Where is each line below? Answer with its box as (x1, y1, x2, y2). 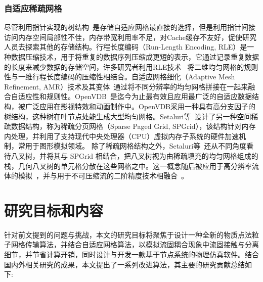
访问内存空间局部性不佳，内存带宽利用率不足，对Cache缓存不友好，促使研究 (4, 31, 256, 42)
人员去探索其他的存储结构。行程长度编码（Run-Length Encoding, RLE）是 (4, 41, 247, 52)
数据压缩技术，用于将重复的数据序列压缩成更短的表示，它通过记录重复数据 (11, 52, 259, 62)
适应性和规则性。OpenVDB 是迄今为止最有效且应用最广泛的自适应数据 (18, 91, 252, 102)
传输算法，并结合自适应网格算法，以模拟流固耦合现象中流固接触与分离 (25, 239, 259, 250)
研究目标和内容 (4, 200, 104, 220)
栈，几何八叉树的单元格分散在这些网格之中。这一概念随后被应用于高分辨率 (4, 160, 252, 171)
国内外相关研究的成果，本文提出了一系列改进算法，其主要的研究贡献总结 (4, 259, 245, 269)
